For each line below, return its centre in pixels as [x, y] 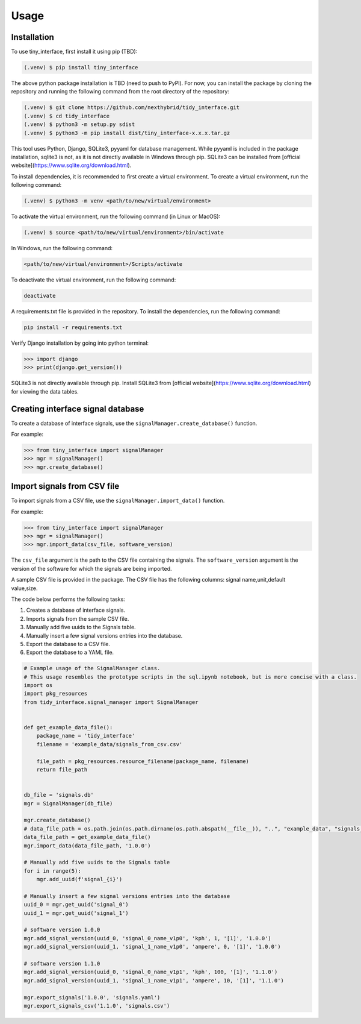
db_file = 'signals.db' [59, 795]
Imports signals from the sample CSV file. [78, 618]
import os [38, 685]
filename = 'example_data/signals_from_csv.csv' [110, 744]
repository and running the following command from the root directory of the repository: [120, 92]
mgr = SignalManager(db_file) [68, 803]
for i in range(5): [52, 871]
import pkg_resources [56, 694]
